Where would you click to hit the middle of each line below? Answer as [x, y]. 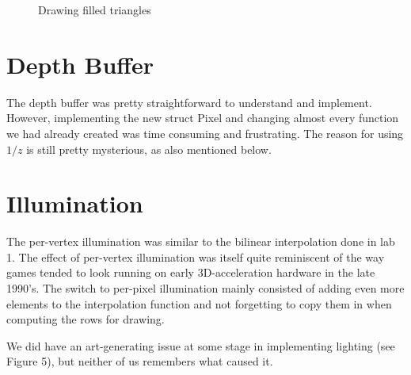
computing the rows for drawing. [86, 319]
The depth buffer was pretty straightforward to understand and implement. [189, 102]
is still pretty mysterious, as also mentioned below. [149, 149]
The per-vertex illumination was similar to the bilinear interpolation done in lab [201, 241]
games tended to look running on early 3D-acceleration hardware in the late [191, 272]
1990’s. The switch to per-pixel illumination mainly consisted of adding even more [205, 288]
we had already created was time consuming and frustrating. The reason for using [205, 133]
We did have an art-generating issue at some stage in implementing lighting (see [201, 345]
